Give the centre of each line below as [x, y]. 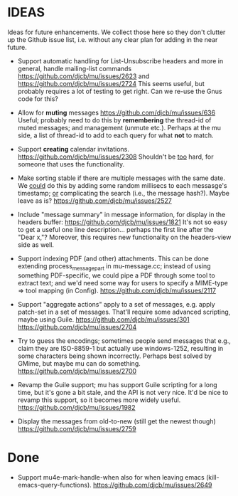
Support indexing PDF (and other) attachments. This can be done [113, 258]
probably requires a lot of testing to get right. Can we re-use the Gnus [120, 91]
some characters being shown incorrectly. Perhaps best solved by [114, 356]
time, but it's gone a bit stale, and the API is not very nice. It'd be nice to [123, 392]
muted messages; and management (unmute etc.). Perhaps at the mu [119, 127]
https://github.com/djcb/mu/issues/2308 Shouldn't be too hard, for [116, 157]
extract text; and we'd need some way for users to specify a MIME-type [123, 283]
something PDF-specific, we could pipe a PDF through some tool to [116, 275]
